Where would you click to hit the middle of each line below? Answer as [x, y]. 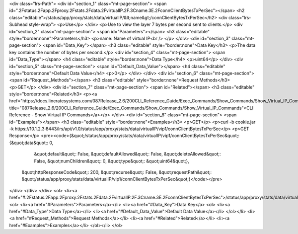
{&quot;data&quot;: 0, [31, 143]
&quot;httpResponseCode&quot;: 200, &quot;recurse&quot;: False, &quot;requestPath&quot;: [117, 172]
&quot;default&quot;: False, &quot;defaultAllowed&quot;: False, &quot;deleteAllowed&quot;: [127, 154]
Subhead [18, 24]
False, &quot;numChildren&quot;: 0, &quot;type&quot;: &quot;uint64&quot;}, [112, 161]
